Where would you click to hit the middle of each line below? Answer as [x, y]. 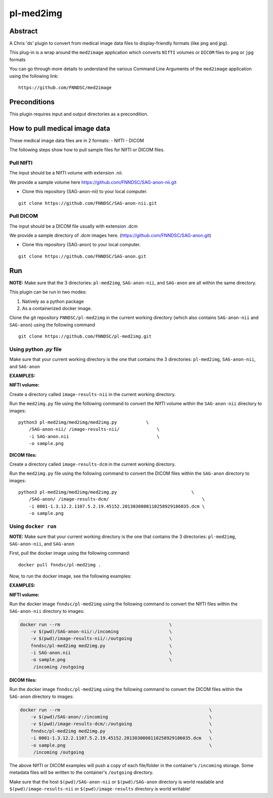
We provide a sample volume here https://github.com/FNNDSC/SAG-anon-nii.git [93, 182]
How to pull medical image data [60, 128]
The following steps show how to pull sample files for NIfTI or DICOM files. [87, 150]
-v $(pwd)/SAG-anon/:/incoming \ [121, 717]
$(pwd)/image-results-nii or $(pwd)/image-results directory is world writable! [100, 789]
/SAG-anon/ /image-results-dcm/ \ [117, 499]
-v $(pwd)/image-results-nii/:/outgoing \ [101, 639]
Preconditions [32, 102]
